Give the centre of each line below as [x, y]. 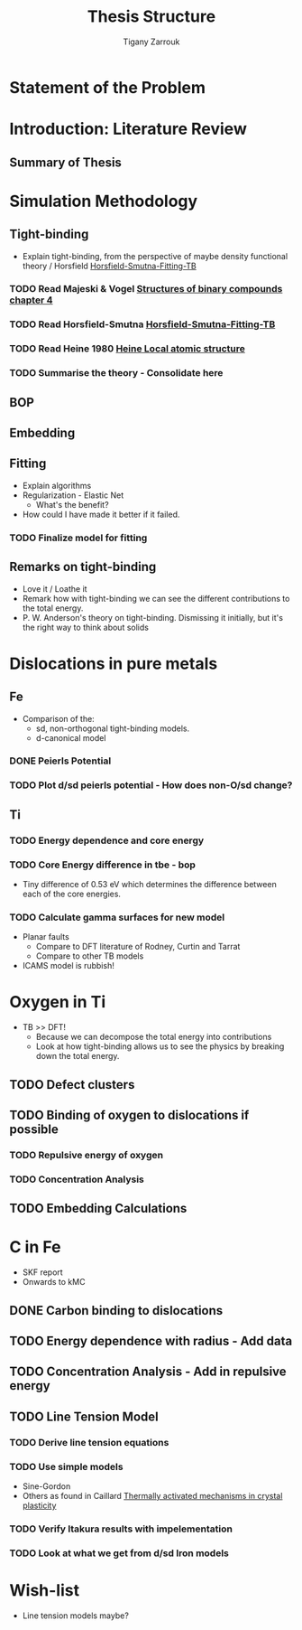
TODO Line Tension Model [84, 1416]
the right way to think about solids [85, 627]
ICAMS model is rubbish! [68, 966]
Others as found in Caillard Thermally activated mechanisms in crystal [152, 1495]
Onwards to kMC [54, 1282]
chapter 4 [31, 300]
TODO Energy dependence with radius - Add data [151, 1340]
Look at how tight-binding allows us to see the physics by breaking [160, 1046]
